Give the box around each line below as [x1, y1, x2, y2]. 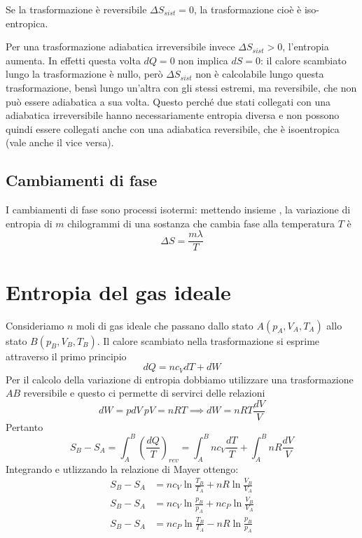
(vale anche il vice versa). [6, 135, 114, 150]
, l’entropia [282, 39, 329, 54]
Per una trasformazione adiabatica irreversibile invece [6, 39, 235, 54]
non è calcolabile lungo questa [195, 66, 324, 81]
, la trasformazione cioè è [193, 2, 302, 16]
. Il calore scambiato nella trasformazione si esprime [97, 333, 320, 348]
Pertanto [6, 419, 43, 434]
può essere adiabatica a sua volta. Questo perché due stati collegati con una [6, 94, 330, 108]
